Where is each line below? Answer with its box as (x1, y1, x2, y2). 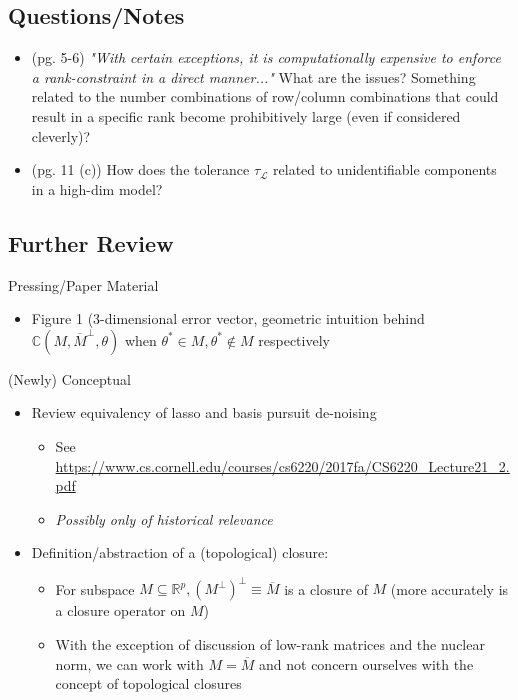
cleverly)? (31, 125, 91, 146)
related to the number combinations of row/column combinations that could (31, 86, 499, 107)
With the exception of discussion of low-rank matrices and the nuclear (55, 634, 485, 654)
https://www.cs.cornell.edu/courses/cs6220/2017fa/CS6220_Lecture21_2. (55, 455, 510, 476)
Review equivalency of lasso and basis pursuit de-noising (31, 402, 377, 423)
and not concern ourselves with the (259, 653, 474, 674)
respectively (258, 329, 330, 350)
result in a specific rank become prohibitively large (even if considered (31, 105, 461, 126)
